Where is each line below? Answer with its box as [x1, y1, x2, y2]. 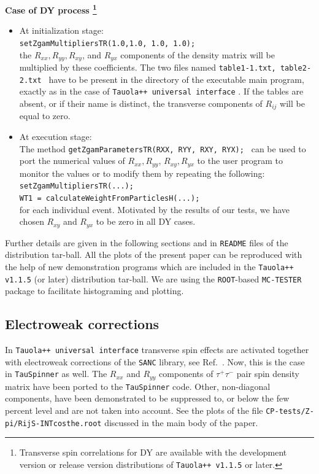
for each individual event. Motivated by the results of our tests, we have [19, 203, 290, 216]
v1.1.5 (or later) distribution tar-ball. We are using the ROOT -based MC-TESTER [5, 272, 302, 285]
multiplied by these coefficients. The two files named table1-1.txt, [19, 60, 276, 73]
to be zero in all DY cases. [96, 215, 196, 228]
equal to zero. [19, 109, 71, 122]
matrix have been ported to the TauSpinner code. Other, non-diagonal [5, 379, 271, 392]
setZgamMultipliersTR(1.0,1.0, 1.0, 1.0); [19, 39, 196, 48]
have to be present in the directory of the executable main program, [48, 72, 304, 85]
